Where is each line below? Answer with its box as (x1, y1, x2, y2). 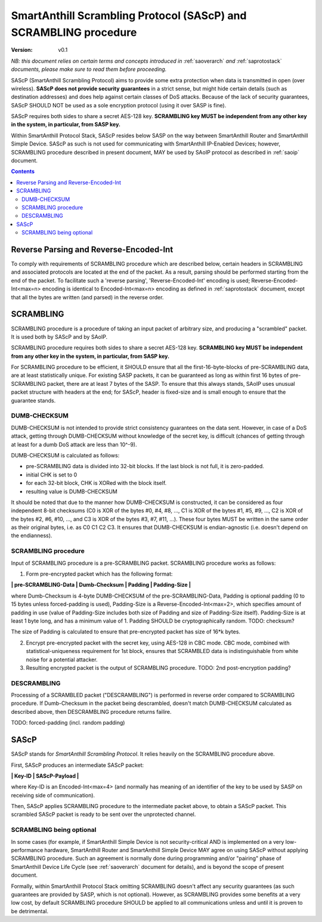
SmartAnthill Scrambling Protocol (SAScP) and (11, 9, 247, 22)
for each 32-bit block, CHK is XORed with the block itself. (26, 479, 167, 487)
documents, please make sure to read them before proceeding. (11, 66, 167, 73)
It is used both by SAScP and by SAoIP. (11, 333, 107, 340)
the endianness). (11, 532, 52, 539)
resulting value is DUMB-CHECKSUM (26, 488, 117, 495)
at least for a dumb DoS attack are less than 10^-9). (11, 441, 137, 448)
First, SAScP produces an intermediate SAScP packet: (11, 761, 144, 769)
